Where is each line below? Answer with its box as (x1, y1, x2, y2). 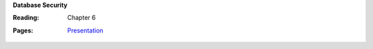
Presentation (67, 26, 104, 35)
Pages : (12, 26, 34, 35)
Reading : (12, 14, 39, 22)
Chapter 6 (67, 14, 96, 22)
